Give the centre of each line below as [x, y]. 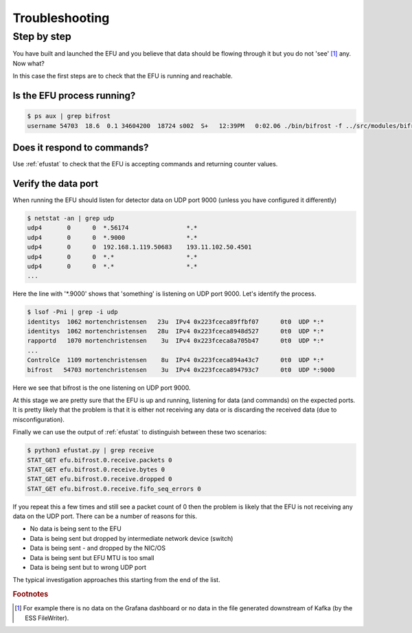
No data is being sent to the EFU [76, 529]
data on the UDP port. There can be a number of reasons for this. [105, 516]
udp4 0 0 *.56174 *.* [112, 228]
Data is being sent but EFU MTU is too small [92, 557]
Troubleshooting [61, 18]
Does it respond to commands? [81, 147]
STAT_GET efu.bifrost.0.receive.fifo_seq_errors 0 [114, 489]
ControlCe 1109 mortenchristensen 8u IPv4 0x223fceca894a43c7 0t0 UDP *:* [175, 360]
